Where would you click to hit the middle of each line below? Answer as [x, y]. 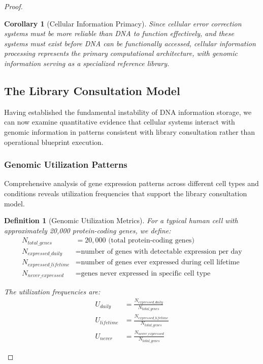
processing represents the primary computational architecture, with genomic [121, 53]
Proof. [13, 6]
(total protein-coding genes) [151, 241]
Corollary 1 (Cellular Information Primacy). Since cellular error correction [123, 23]
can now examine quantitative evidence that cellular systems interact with [120, 122]
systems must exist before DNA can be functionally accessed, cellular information [130, 43]
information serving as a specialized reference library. [87, 63]
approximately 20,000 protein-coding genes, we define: [88, 230]
